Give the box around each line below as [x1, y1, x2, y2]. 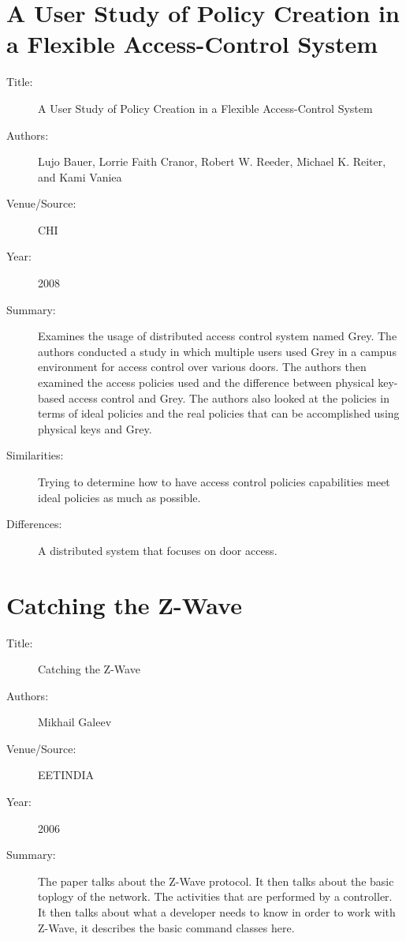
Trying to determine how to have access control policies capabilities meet [38, 474, 390, 489]
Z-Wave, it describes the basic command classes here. [38, 919, 295, 935]
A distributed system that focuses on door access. [38, 542, 277, 558]
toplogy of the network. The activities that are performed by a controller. [38, 888, 393, 905]
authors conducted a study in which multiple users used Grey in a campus [38, 343, 397, 359]
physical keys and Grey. [38, 420, 152, 437]
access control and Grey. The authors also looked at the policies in [68, 389, 389, 406]
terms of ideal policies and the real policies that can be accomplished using [38, 405, 400, 422]
